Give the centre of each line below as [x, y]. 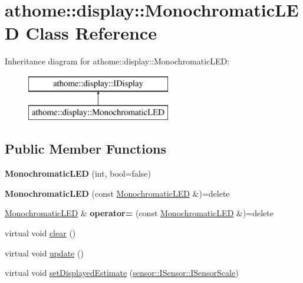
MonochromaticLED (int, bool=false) [78, 173]
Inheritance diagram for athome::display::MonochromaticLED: [117, 61]
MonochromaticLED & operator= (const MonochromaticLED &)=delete [139, 213]
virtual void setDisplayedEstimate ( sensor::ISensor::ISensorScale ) [122, 273]
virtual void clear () [40, 233]
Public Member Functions [85, 149]
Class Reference [91, 33]
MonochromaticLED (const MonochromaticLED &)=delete [117, 193]
